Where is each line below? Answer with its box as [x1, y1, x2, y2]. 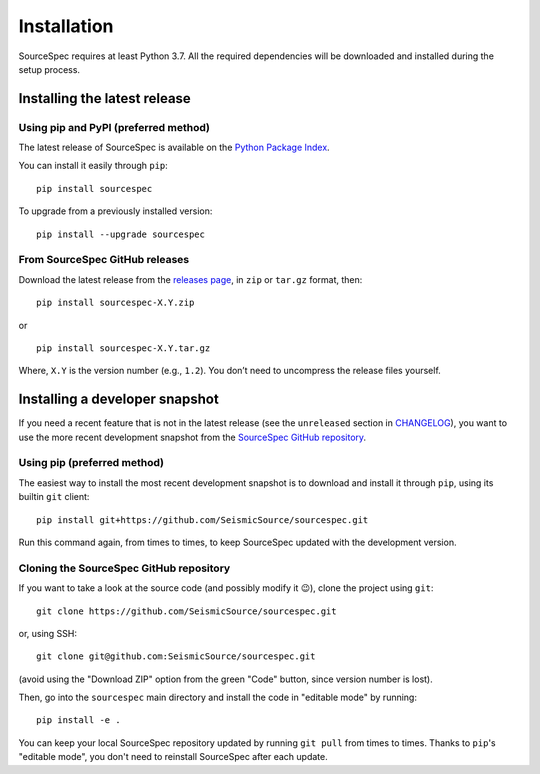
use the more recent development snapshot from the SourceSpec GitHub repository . [18, 431, 367, 443]
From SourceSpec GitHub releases [18, 253, 190, 267]
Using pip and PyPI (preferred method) [18, 120, 210, 134]
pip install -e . [36, 715, 121, 726]
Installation [18, 15, 114, 37]
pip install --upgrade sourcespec [36, 228, 205, 240]
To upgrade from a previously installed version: [18, 205, 213, 217]
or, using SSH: [18, 627, 78, 639]
